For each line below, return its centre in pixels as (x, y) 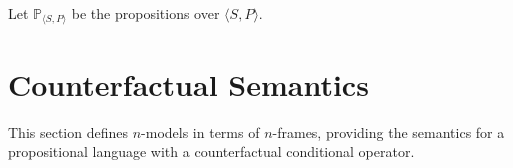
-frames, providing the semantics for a (388, 131)
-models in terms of (200, 131)
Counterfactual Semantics (188, 83)
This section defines (68, 131)
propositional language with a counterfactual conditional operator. (211, 151)
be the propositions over (145, 13)
